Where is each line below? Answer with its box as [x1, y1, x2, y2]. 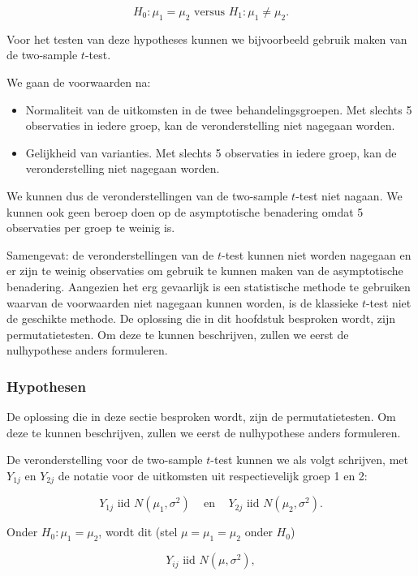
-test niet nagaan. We [295, 187, 403, 204]
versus [194, 6, 225, 18]
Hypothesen [6, 376, 86, 396]
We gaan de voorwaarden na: [6, 73, 151, 90]
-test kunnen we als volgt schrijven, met [210, 451, 408, 468]
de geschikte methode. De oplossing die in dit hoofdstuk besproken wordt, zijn [6, 310, 396, 327]
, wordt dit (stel [98, 523, 178, 540]
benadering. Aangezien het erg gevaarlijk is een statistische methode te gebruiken [6, 277, 411, 294]
